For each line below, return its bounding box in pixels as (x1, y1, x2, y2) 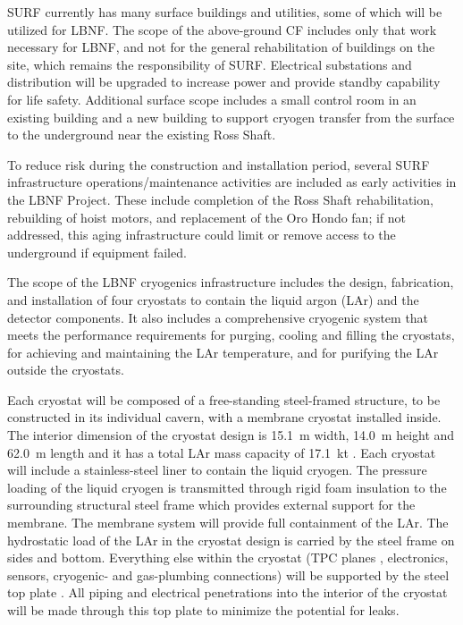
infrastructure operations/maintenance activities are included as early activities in (7, 173, 457, 191)
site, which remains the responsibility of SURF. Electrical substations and (7, 55, 412, 73)
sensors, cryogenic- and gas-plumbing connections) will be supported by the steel (7, 565, 450, 584)
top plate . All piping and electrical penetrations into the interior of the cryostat (7, 583, 448, 602)
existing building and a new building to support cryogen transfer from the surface (7, 107, 455, 126)
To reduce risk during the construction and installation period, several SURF (7, 155, 430, 173)
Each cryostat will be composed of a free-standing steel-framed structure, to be (7, 390, 441, 409)
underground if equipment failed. (7, 242, 187, 261)
